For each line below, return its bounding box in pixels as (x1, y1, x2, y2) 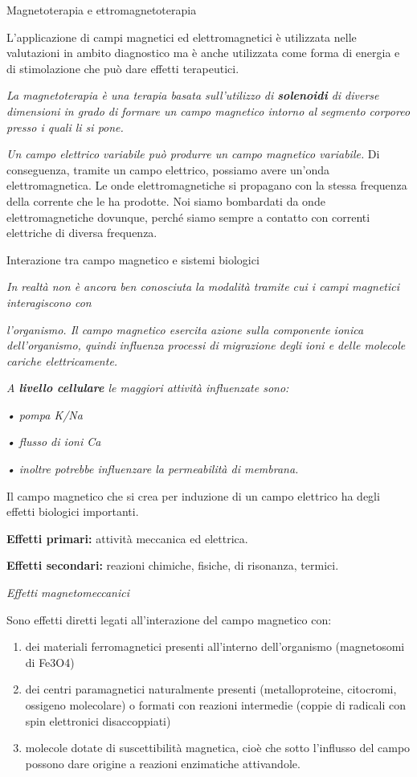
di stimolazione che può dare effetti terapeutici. (6, 59, 239, 76)
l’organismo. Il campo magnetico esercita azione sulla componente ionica (6, 321, 364, 337)
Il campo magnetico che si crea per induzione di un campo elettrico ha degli (6, 487, 380, 504)
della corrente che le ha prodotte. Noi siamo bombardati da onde (6, 192, 325, 209)
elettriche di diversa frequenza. (6, 224, 157, 241)
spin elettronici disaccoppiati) (25, 712, 171, 729)
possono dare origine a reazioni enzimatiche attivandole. (25, 755, 300, 771)
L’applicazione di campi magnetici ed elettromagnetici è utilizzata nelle (6, 28, 357, 45)
